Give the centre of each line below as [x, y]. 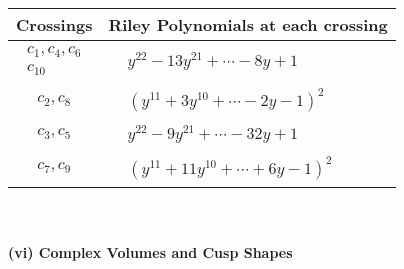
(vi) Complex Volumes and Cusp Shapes [150, 252]
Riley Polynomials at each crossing [248, 24]
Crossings [54, 24]
